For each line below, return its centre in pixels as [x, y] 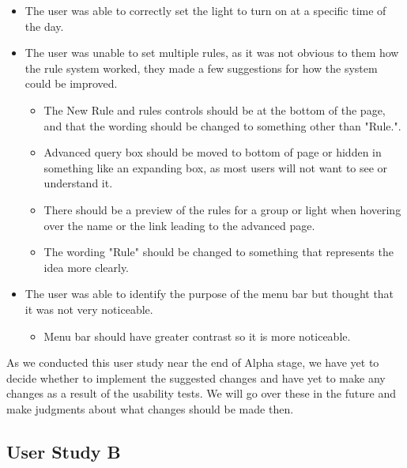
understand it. [78, 183]
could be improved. [71, 83]
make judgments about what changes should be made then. [150, 408]
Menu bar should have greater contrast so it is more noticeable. [197, 336]
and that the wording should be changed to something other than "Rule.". [222, 125]
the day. [44, 26]
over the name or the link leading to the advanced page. [179, 225]
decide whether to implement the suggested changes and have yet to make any [196, 377]
